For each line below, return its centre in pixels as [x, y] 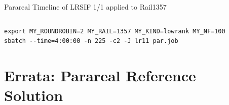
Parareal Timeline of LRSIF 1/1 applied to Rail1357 [85, 7]
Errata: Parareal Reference [100, 75]
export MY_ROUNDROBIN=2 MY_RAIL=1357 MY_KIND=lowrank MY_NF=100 [115, 31]
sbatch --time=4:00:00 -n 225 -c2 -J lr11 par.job [91, 41]
